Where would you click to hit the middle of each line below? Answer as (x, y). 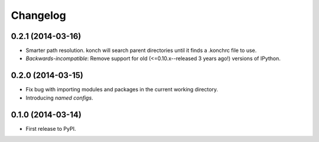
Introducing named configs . (60, 98)
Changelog (38, 15)
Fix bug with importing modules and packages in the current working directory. (122, 90)
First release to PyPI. (51, 128)
